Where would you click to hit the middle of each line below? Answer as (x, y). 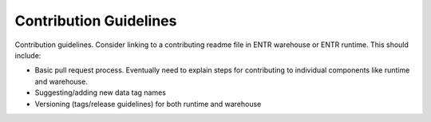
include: (28, 55)
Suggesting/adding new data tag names (101, 92)
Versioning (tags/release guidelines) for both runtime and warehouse (148, 104)
